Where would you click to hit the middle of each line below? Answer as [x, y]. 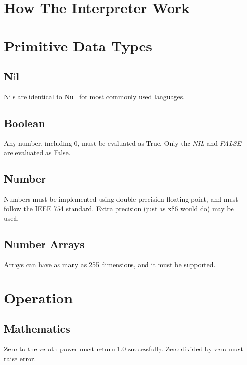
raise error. [20, 358]
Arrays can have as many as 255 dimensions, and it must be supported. [110, 264]
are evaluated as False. [37, 152]
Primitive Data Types [78, 45]
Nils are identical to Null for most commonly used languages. [94, 96]
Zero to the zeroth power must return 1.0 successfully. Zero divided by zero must [123, 349]
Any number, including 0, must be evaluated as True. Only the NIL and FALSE [123, 143]
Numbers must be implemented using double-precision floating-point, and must [121, 199]
